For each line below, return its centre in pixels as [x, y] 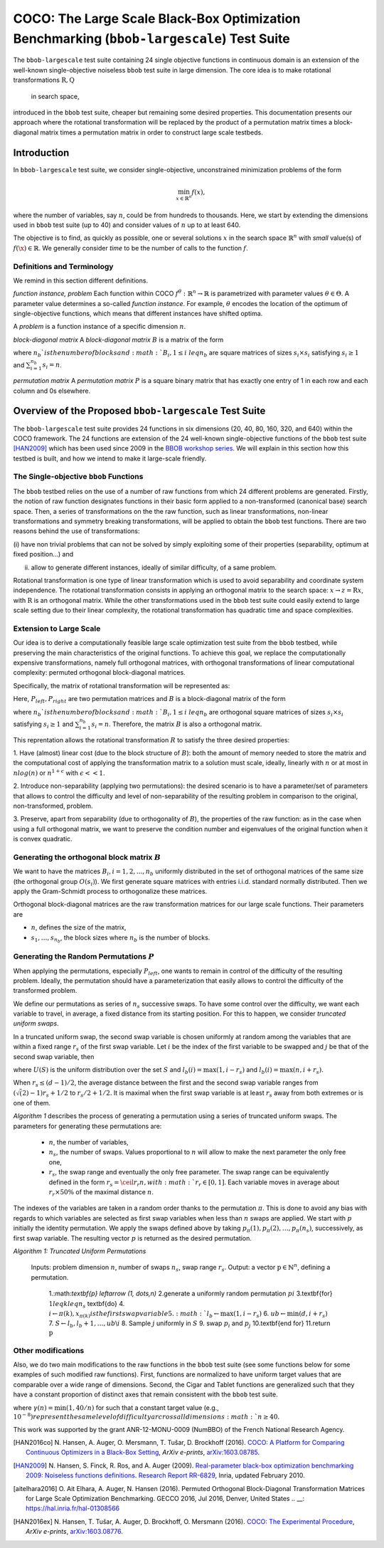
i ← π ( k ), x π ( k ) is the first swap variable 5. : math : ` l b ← [134, 1315]
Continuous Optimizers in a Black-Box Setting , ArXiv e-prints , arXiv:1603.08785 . [143, 1453]
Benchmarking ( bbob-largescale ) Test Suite [152, 38]
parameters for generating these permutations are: [87, 1126]
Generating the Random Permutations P [84, 957]
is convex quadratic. [43, 839]
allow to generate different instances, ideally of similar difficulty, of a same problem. [154, 567]
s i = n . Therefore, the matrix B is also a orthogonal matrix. [177, 725]
